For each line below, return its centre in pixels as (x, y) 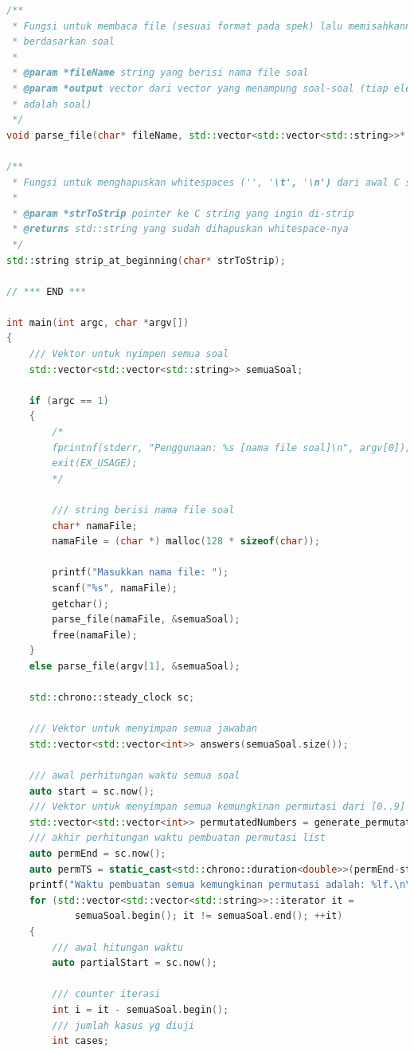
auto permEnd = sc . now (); (98, 854)
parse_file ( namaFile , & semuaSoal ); (146, 620)
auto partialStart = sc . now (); (135, 963)
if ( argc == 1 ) (69, 400)
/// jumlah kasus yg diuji (123, 1025)
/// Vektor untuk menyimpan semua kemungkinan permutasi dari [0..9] (217, 807)
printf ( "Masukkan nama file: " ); (141, 573)
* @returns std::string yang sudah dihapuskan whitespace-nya (180, 229)
